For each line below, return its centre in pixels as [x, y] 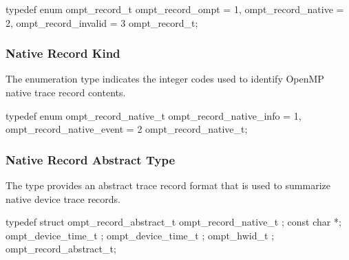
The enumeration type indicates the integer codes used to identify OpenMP [165, 79]
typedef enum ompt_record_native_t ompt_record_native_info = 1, [154, 115]
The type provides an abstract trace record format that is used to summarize [168, 185]
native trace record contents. [66, 92]
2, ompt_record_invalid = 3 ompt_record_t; [102, 22]
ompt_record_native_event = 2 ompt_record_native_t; [127, 129]
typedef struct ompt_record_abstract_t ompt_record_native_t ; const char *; [173, 222]
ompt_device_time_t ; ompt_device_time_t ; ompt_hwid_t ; [140, 235]
